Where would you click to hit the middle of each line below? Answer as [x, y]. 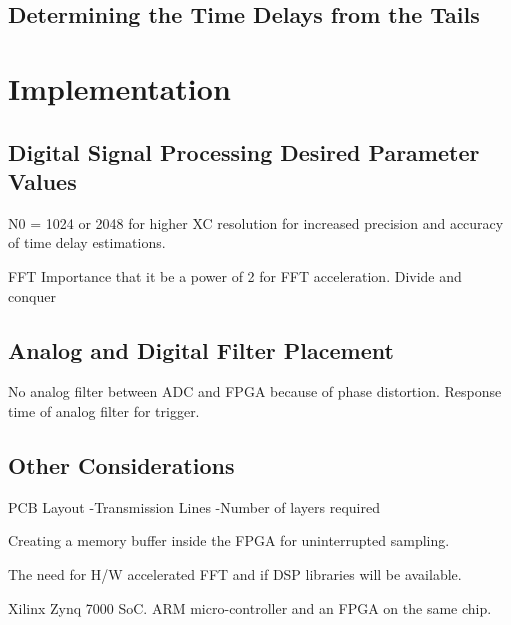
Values [42, 180]
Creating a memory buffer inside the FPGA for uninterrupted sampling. [229, 540]
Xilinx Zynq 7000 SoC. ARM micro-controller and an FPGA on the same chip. [250, 607]
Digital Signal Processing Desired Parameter [244, 151]
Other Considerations [121, 464]
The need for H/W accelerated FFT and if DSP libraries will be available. [235, 573]
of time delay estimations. [87, 242]
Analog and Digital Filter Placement [201, 349]
